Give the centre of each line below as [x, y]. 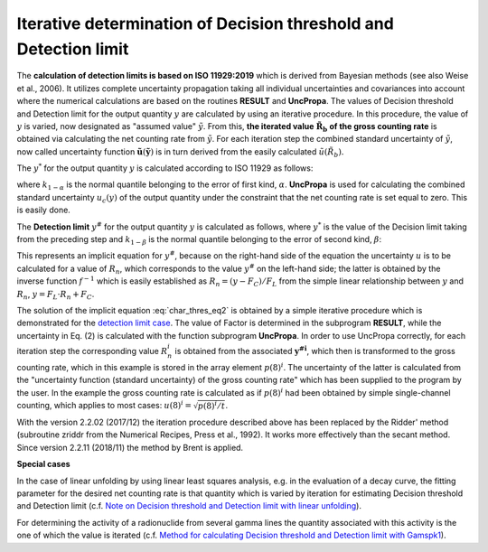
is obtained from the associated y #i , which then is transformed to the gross [315, 350]
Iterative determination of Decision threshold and [206, 23]
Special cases [44, 464]
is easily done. [44, 210]
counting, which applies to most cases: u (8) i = [104, 404]
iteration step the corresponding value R [92, 351]
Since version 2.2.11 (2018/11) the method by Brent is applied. [130, 447]
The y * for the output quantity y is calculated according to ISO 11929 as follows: [165, 168]
